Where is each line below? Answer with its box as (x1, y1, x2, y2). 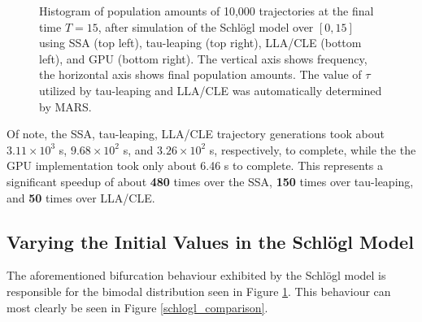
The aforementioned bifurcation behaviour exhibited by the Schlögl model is (7, 267, 386, 284)
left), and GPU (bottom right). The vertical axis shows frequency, (39, 50, 368, 67)
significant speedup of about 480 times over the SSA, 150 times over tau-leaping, (7, 172, 414, 189)
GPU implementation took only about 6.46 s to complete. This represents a (7, 157, 384, 174)
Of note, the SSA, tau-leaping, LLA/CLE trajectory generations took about (7, 125, 385, 142)
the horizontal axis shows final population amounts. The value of (39, 66, 362, 83)
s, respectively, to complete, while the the (209, 141, 416, 158)
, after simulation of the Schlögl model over (98, 18, 314, 35)
